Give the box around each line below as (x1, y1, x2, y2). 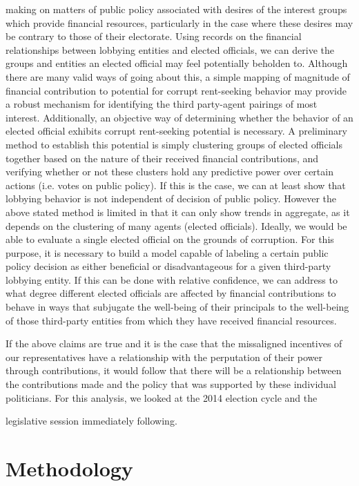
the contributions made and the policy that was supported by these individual (6, 377, 336, 391)
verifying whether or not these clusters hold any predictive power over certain (6, 164, 333, 179)
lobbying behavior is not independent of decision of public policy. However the (6, 191, 337, 206)
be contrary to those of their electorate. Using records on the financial (6, 29, 302, 43)
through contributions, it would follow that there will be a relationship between (6, 363, 342, 378)
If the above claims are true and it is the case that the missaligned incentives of (6, 336, 342, 351)
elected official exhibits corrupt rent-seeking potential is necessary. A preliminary (6, 124, 347, 138)
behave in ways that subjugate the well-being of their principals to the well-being (6, 300, 349, 314)
